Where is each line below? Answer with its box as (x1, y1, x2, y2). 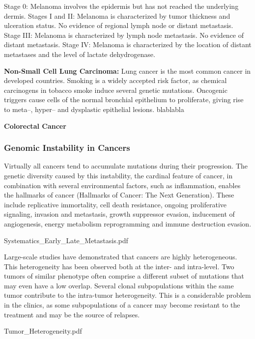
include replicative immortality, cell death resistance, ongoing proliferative (4, 199, 227, 209)
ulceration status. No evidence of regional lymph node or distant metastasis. (4, 20, 233, 30)
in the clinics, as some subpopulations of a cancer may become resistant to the (4, 300, 240, 310)
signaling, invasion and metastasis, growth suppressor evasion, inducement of (4, 209, 235, 219)
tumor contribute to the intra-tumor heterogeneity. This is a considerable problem (4, 290, 251, 300)
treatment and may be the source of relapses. (4, 309, 140, 319)
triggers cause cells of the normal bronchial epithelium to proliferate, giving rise (4, 94, 244, 105)
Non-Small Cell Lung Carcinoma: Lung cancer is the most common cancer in (4, 65, 251, 76)
